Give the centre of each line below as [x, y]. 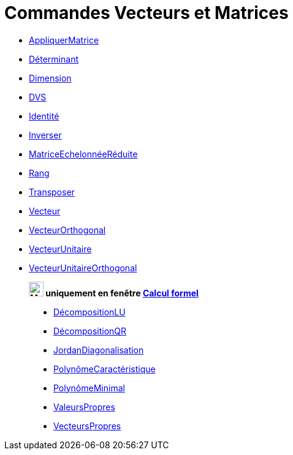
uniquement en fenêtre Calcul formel [122, 293]
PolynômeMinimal [89, 388]
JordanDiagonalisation [99, 350]
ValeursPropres [84, 407]
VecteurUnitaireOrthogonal [83, 268]
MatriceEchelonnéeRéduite [83, 154]
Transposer [52, 192]
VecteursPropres [87, 426]
